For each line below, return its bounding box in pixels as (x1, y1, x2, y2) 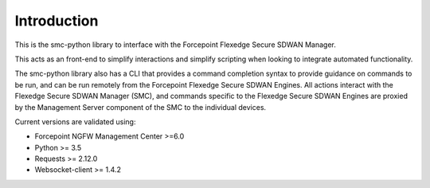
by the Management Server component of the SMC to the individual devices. (14, 102, 267, 112)
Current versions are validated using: (14, 116, 136, 127)
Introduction (14, 12, 99, 29)
